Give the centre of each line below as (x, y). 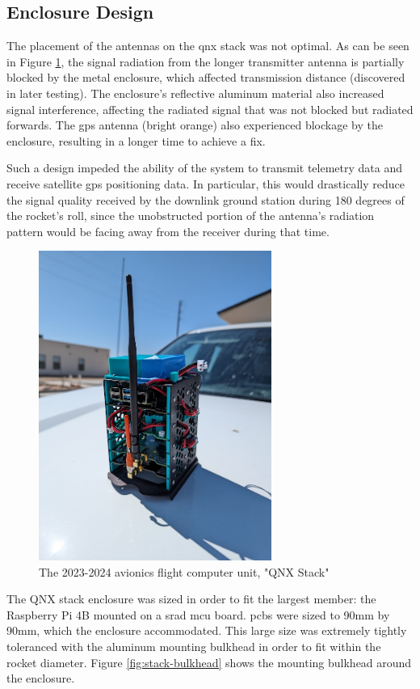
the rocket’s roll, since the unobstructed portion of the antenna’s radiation (191, 216)
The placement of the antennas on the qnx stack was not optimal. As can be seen (208, 46)
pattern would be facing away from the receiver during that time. (168, 231)
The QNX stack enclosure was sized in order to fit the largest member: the (191, 599)
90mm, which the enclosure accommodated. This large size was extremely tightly (207, 630)
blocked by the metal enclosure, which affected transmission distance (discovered (206, 77)
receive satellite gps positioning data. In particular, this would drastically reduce (206, 183)
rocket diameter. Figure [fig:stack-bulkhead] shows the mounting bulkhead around (209, 662)
